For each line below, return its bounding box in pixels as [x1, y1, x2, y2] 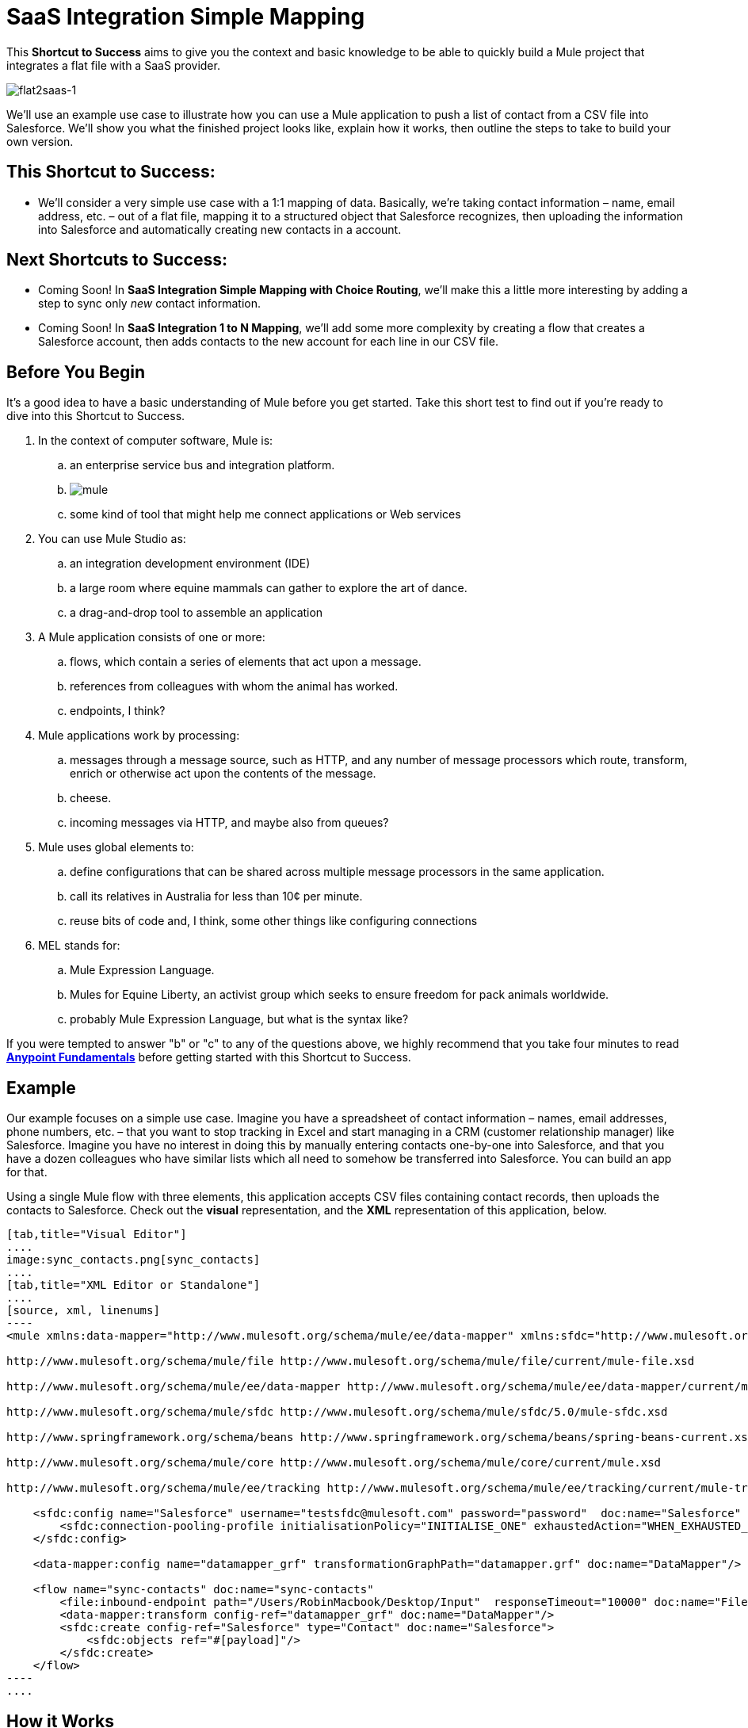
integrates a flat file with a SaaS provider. [6, 58, 220, 72]
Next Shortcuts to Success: [6, 250, 228, 270]
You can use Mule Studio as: [38, 532, 186, 546]
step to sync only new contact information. [38, 296, 261, 311]
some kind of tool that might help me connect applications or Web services [70, 507, 461, 522]
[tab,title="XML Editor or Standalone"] [6, 1279, 261, 1292]
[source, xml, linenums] [6, 1304, 160, 1317]
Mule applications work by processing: [38, 728, 240, 743]
